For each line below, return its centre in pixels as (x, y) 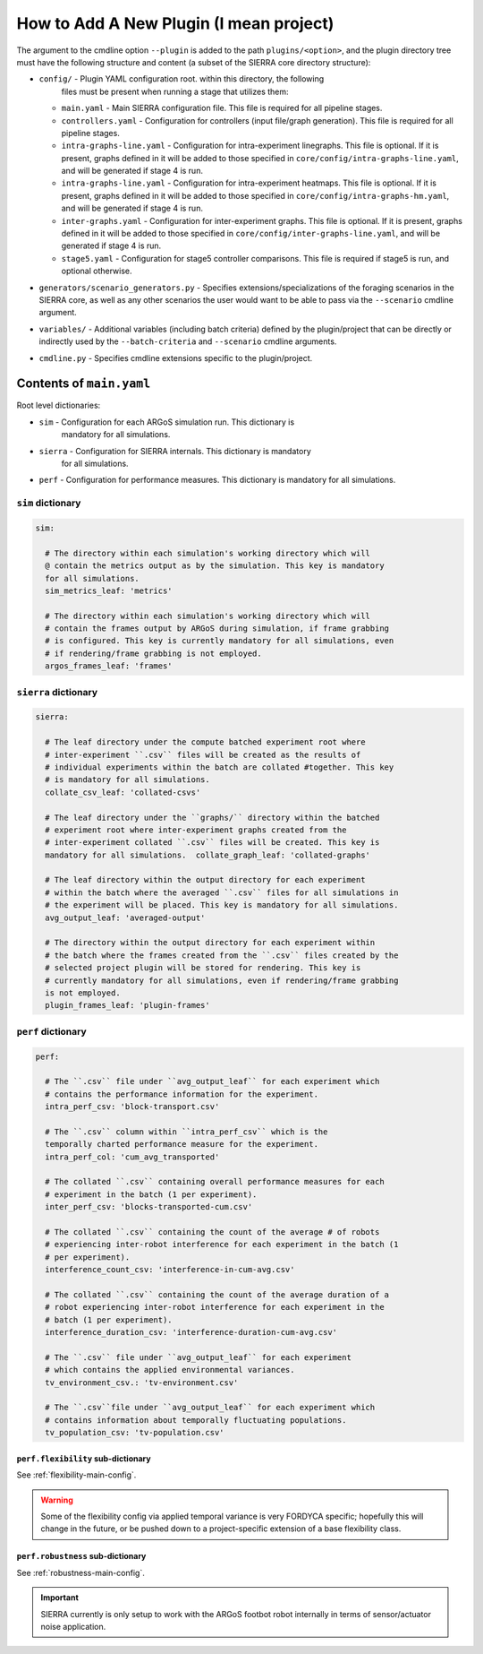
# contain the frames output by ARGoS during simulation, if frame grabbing (217, 629)
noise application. (73, 1626)
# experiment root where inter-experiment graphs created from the (196, 830)
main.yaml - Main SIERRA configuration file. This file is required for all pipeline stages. (222, 108)
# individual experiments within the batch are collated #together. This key (220, 767)
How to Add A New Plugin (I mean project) (175, 23)
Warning (57, 1500)
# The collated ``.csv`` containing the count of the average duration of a (217, 1294)
